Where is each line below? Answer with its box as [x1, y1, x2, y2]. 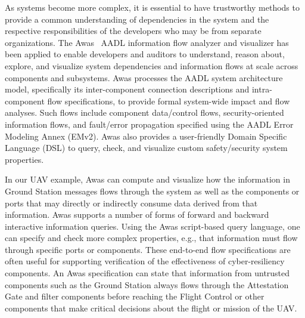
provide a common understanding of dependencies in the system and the [5, 13, 269, 25]
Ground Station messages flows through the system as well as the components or [5, 184, 300, 197]
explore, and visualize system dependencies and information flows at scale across [5, 59, 298, 72]
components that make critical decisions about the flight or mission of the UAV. [5, 301, 297, 314]
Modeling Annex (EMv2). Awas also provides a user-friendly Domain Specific [5, 129, 287, 142]
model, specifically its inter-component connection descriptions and [5, 83, 250, 95]
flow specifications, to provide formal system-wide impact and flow [47, 94, 290, 107]
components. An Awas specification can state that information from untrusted [5, 267, 290, 279]
